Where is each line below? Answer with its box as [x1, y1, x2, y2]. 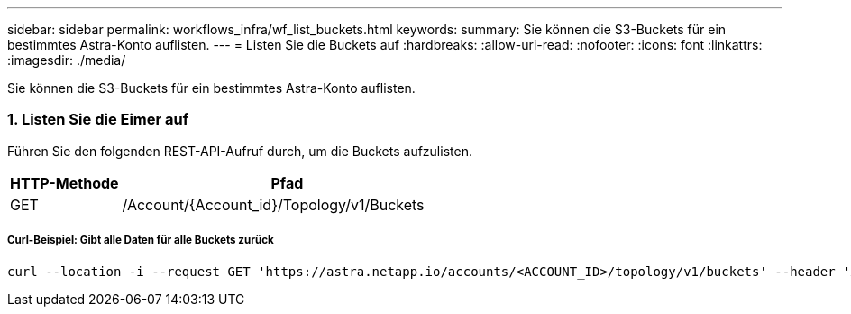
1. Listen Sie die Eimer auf [7, 110, 189, 129]
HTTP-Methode [10, 173, 119, 192]
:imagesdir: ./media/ [7, 52, 126, 68]
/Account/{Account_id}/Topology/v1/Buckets [122, 195, 425, 214]
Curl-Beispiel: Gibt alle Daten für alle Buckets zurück [7, 234, 274, 247]
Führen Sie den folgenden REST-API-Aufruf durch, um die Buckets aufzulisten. [7, 143, 472, 159]
